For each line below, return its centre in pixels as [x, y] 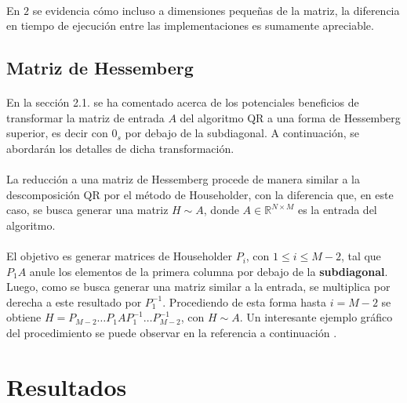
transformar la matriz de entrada [85, 117]
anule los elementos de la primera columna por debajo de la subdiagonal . [209, 271]
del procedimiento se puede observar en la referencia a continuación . [172, 333]
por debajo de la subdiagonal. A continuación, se [242, 133]
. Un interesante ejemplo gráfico [316, 317]
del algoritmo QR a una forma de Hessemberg [290, 117]
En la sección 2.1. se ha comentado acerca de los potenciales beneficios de [183, 102]
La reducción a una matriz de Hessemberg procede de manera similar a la [183, 179]
